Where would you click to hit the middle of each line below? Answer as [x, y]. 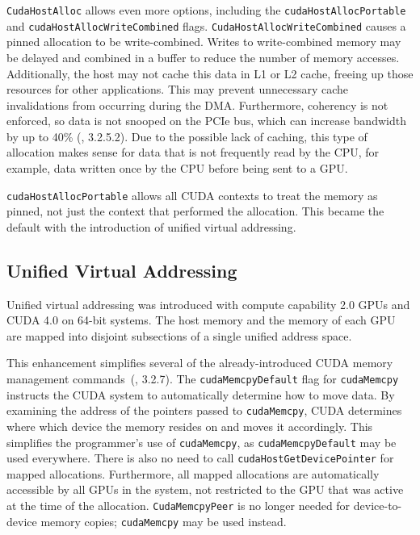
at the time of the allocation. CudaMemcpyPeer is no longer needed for [178, 506]
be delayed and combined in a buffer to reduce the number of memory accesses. [203, 57]
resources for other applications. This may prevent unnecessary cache [177, 89]
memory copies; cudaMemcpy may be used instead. [164, 521]
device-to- [378, 506]
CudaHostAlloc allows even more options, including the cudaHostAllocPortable [206, 10]
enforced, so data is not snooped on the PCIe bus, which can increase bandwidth [206, 121]
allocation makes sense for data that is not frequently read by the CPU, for [193, 152]
